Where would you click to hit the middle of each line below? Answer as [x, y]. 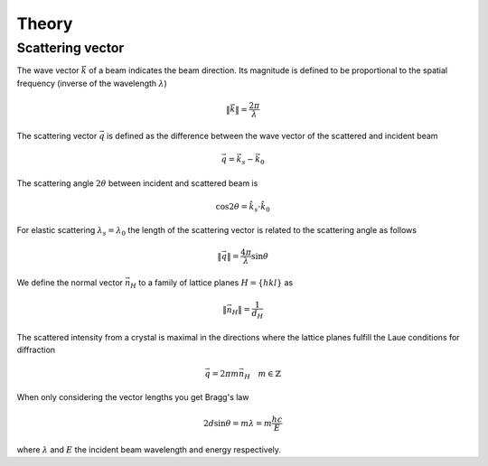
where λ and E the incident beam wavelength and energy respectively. [149, 450]
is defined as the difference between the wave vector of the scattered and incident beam [272, 135]
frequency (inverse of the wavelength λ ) [92, 83]
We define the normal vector [70, 283]
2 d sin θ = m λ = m [238, 423]
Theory [45, 23]
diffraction [36, 350]
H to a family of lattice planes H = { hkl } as [212, 284]
